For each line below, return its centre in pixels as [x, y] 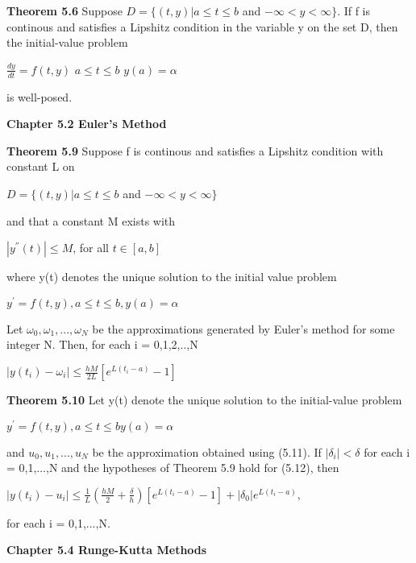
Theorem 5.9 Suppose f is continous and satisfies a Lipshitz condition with [195, 150]
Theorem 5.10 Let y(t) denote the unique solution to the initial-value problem [204, 400]
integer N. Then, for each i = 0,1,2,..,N [102, 344]
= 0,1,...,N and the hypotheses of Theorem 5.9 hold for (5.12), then [173, 468]
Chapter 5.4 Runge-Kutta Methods [107, 550]
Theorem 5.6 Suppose [64, 10]
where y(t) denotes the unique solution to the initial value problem [172, 277]
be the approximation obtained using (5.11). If [207, 451]
